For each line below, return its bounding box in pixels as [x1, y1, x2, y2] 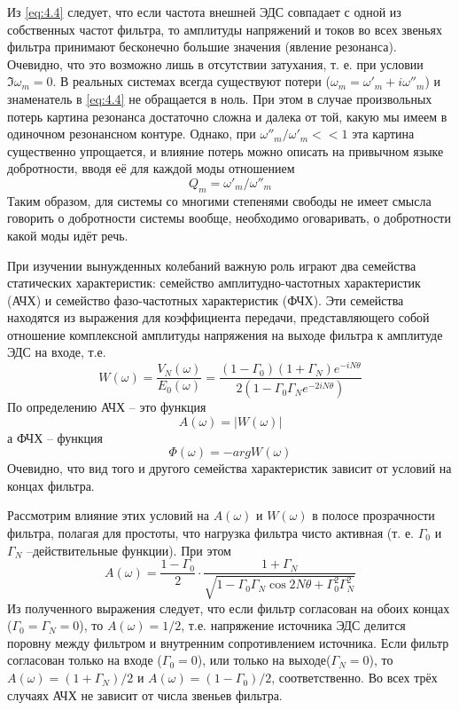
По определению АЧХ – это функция [7, 398, 206, 416]
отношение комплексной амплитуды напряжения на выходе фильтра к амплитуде [7, 325, 443, 343]
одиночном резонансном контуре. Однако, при [7, 124, 256, 143]
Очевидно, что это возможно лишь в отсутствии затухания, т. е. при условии [7, 54, 424, 73]
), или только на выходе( [197, 651, 331, 669]
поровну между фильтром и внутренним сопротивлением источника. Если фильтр [7, 633, 449, 651]
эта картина [352, 124, 415, 143]
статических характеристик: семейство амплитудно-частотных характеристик [7, 273, 421, 292]
